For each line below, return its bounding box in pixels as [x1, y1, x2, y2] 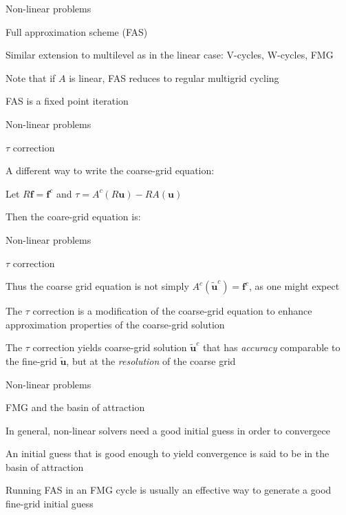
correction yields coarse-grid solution [32, 340, 187, 355]
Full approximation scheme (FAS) [6, 24, 148, 39]
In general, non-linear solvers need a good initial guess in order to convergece [6, 423, 330, 437]
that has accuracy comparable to [202, 340, 340, 355]
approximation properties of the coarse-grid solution [6, 317, 225, 331]
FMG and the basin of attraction [6, 400, 145, 414]
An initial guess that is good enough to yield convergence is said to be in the [6, 446, 329, 461]
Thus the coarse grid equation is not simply [6, 279, 189, 293]
